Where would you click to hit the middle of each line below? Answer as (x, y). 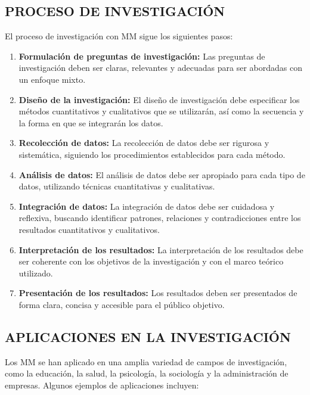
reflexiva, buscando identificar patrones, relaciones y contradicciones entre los (160, 218)
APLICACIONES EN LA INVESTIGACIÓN (148, 336)
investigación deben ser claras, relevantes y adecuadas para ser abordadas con (160, 68)
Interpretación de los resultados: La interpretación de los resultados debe (161, 249)
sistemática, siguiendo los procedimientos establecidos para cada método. (152, 154)
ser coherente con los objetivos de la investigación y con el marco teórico (151, 261)
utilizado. (36, 273)
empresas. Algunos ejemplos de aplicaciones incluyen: (102, 385)
